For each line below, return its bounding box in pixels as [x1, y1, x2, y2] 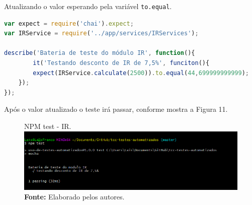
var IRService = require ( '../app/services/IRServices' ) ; [4, 30, 199, 37]
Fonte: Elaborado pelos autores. [24, 191, 125, 202]
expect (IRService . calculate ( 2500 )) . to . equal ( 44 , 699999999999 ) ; [33, 69, 249, 77]
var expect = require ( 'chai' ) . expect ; [4, 20, 134, 27]
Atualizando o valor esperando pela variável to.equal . [4, 1, 172, 11]
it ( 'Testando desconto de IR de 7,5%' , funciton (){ [33, 59, 210, 67]
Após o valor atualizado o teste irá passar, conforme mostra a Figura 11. [4, 104, 228, 114]
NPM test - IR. [24, 121, 71, 131]
